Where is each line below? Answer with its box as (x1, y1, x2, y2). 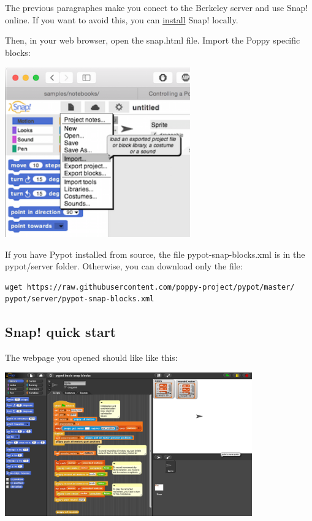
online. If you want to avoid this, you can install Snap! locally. (5, 13, 238, 26)
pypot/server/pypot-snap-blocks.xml (5, 295, 154, 304)
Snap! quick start (5, 322, 116, 341)
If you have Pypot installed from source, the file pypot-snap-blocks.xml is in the (5, 247, 305, 260)
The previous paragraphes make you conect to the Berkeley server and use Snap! (5, 1, 308, 14)
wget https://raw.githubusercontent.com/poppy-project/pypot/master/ (5, 282, 295, 291)
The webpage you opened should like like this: (5, 351, 178, 364)
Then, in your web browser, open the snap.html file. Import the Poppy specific (5, 34, 300, 47)
